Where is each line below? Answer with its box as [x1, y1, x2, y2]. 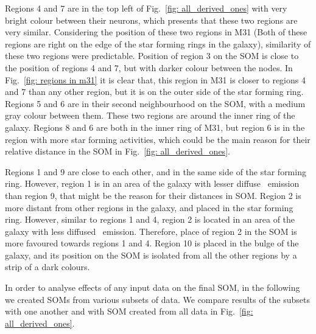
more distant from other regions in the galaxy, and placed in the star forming [5, 201, 293, 214]
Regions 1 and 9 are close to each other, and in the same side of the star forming [5, 165, 306, 178]
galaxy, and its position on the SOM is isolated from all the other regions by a [5, 248, 297, 261]
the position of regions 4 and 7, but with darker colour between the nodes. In [5, 61, 293, 74]
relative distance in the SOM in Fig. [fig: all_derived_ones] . [5, 145, 230, 158]
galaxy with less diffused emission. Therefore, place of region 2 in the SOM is [5, 224, 297, 237]
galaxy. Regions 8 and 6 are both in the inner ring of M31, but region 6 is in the [5, 120, 305, 133]
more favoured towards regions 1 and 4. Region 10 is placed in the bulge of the [5, 237, 299, 249]
